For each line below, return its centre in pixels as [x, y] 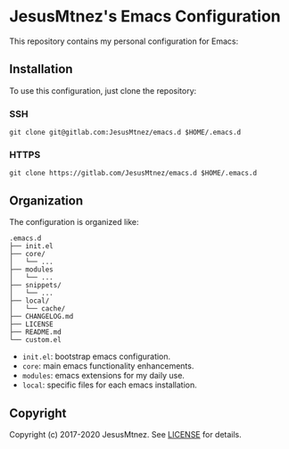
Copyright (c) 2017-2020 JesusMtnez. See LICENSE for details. [126, 434]
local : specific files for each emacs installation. [110, 385]
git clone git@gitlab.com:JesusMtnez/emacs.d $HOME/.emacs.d [125, 133]
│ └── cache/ [37, 309]
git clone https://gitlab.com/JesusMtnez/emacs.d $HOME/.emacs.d [133, 173]
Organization [46, 200]
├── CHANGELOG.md [41, 317]
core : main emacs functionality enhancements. [108, 366]
